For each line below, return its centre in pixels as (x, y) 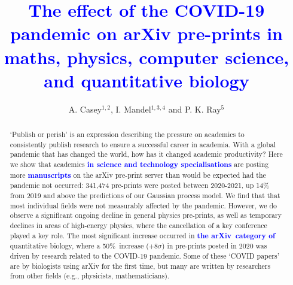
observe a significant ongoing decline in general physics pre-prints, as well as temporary (146, 215)
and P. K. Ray (195, 109)
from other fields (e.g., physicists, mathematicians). (90, 276)
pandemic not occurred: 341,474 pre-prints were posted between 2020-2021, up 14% (140, 185)
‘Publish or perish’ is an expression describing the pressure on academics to (127, 134)
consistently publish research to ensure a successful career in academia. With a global (143, 144)
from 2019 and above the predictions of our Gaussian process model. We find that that (145, 195)
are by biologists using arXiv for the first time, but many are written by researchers (140, 266)
